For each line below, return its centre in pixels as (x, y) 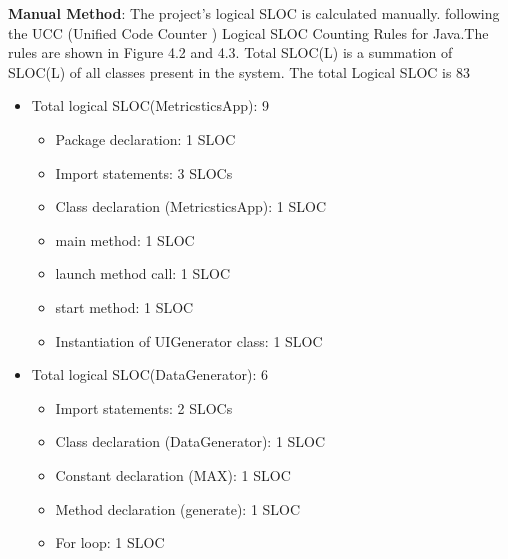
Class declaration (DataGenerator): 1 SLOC (190, 441)
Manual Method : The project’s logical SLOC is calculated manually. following (254, 13)
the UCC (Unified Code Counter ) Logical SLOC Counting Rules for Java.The (248, 32)
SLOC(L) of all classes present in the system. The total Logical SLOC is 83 (239, 71)
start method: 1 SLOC (124, 306)
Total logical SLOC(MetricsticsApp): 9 (150, 105)
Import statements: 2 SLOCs (144, 407)
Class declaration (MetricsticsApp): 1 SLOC (191, 206)
